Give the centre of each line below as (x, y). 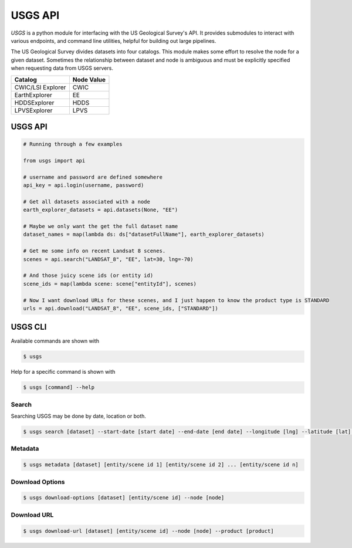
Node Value (89, 79)
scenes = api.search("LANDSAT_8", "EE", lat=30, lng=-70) (108, 259)
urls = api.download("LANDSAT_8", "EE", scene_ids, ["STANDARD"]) (121, 308)
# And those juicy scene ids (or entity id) (88, 275)
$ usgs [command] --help (59, 388)
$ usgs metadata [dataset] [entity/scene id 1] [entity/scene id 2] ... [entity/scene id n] (161, 465)
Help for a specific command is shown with (63, 372)
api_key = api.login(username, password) (84, 185)
